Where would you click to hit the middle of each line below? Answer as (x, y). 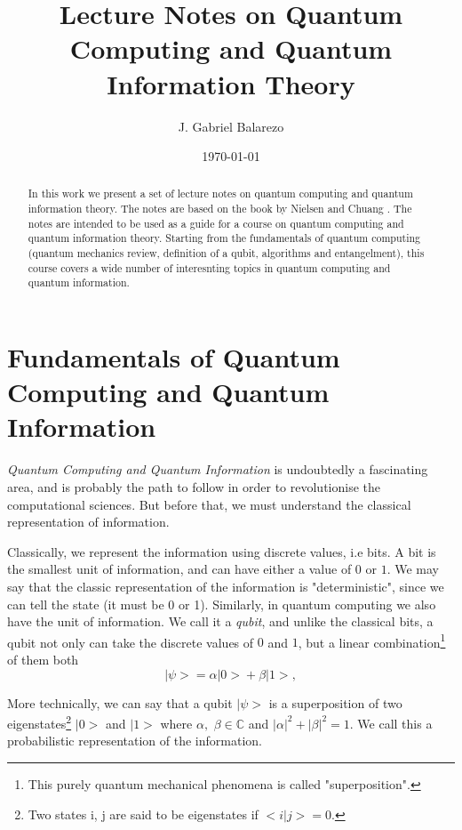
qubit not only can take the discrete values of (131, 642)
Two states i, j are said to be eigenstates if (143, 814)
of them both (43, 659)
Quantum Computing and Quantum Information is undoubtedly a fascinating (218, 469)
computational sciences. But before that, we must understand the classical (209, 504)
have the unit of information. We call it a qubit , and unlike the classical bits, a (220, 621)
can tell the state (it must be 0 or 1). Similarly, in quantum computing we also (222, 604)
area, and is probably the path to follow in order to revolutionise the (194, 486)
